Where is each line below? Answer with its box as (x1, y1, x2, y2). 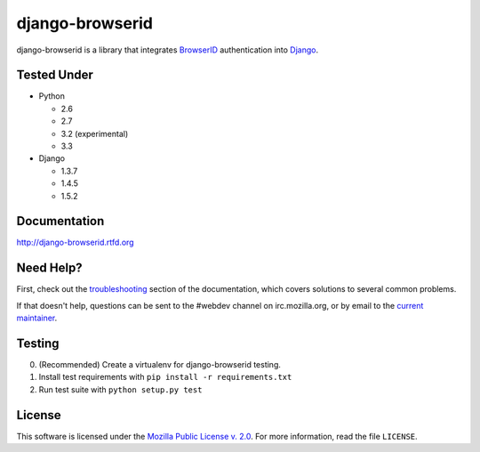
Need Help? (16, 261, 84, 276)
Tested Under (16, 68, 93, 83)
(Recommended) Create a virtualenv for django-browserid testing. (38, 359, 282, 370)
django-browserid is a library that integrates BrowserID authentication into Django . (16, 44, 319, 55)
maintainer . (16, 312, 58, 324)
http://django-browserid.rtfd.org (16, 237, 134, 248)
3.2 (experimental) (60, 128, 129, 139)
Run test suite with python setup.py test (38, 383, 203, 395)
